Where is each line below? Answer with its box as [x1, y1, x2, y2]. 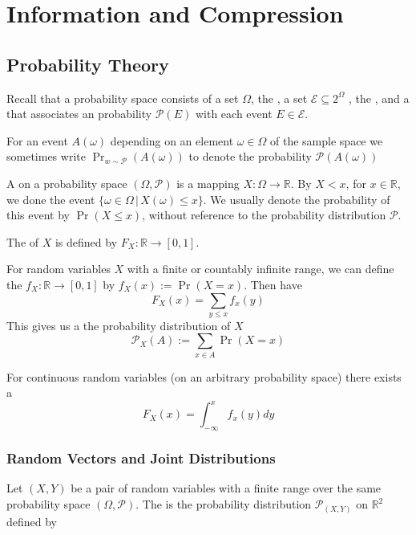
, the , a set [251, 89, 308, 106]
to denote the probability [188, 148, 312, 165]
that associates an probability [6, 105, 152, 122]
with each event [195, 105, 273, 122]
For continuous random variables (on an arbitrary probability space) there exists [6, 368, 402, 385]
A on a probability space [6, 174, 127, 191]
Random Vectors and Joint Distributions [6, 448, 276, 468]
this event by [6, 206, 71, 223]
